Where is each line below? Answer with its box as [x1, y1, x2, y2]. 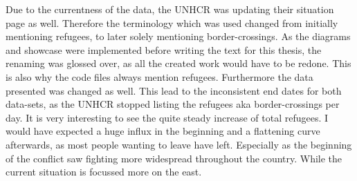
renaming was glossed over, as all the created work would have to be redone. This [6, 56, 351, 70]
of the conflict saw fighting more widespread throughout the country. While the [6, 151, 342, 165]
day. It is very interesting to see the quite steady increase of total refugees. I [6, 110, 329, 124]
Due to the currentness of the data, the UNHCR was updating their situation [6, 2, 334, 16]
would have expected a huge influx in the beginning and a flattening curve [6, 124, 320, 138]
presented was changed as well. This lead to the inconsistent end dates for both [6, 83, 342, 97]
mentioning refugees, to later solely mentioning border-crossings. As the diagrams [6, 29, 351, 44]
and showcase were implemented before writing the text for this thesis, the [6, 42, 322, 57]
